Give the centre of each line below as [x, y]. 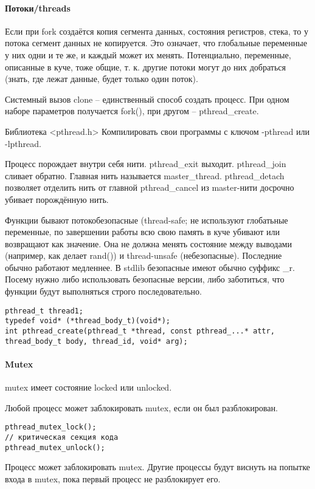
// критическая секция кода [62, 437]
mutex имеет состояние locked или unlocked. [88, 387]
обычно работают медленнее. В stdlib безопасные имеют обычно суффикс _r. [150, 267]
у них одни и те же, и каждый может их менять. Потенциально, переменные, [148, 54]
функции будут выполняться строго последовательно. [103, 291]
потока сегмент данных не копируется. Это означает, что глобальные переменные [156, 43]
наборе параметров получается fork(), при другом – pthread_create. [132, 111]
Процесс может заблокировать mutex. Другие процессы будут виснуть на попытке [157, 467]
